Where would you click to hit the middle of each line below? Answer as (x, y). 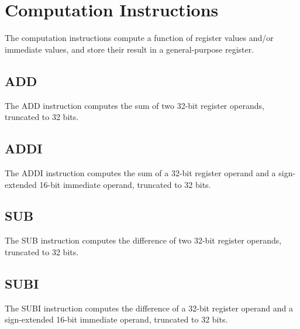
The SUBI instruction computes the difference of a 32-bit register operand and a (149, 308)
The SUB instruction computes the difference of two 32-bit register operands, (143, 240)
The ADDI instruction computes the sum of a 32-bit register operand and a (140, 172)
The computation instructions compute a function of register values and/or (139, 38)
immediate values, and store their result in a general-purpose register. (130, 49)
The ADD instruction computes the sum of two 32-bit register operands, (135, 105)
